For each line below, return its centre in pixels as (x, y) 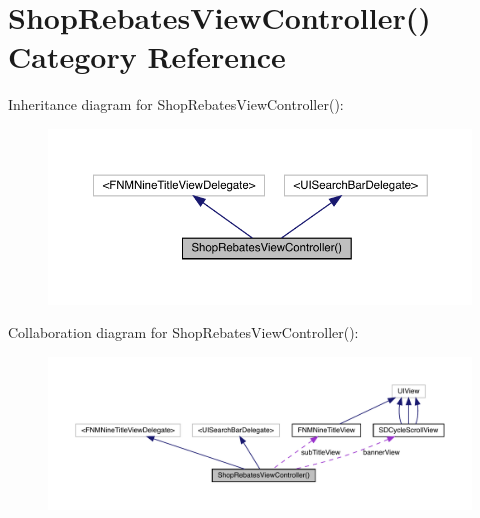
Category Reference (147, 56)
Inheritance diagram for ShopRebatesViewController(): (176, 104)
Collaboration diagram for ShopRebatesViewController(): (183, 332)
